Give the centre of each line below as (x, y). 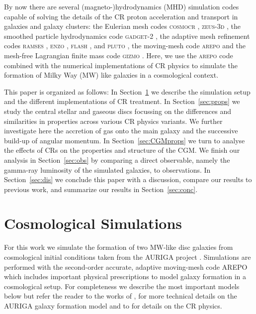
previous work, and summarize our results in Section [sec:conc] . (101, 189)
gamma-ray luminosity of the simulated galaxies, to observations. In (107, 169)
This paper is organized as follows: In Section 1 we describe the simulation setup (127, 91)
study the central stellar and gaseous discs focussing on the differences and (118, 111)
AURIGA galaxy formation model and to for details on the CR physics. (113, 305)
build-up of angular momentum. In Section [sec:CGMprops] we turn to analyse (125, 140)
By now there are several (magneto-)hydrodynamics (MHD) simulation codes (122, 6)
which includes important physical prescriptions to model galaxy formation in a (125, 276)
